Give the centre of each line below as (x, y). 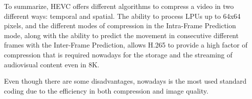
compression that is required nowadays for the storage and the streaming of (118, 54)
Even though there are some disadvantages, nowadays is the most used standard (125, 81)
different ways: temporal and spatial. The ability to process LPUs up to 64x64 (122, 16)
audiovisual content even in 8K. (52, 64)
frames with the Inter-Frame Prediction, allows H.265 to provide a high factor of (126, 45)
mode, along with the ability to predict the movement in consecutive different (121, 35)
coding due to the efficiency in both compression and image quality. (106, 90)
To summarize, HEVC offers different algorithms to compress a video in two (119, 6)
